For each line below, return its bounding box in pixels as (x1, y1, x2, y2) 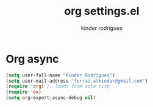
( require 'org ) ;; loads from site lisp (5, 83, 110, 89)
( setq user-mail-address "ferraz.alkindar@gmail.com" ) (5, 78, 148, 84)
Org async (5, 52, 59, 66)
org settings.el (64, 4, 140, 18)
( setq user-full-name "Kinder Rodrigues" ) (5, 72, 115, 78)
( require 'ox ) (5, 89, 42, 95)
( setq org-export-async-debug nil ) (5, 95, 96, 101)
